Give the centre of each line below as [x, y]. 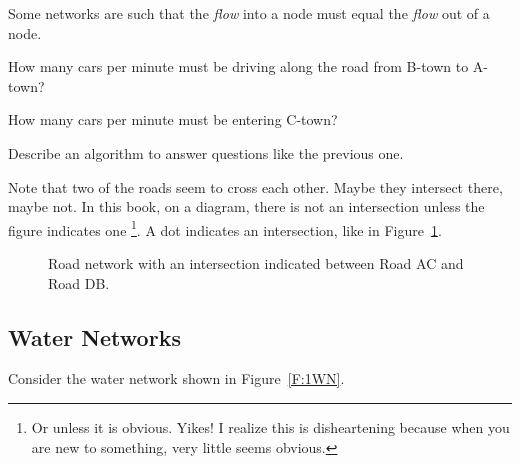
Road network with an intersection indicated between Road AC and [256, 263]
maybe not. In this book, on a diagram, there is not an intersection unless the [246, 206]
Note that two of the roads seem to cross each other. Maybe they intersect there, [255, 186]
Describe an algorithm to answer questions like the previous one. [206, 152]
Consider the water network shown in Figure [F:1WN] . [176, 378]
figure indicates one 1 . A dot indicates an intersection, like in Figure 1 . [225, 228]
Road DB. [79, 282]
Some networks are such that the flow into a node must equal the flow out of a [249, 13]
